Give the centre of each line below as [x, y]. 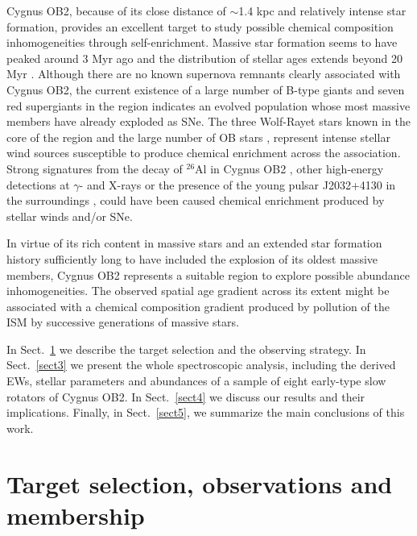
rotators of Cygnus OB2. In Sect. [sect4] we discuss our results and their [186, 396]
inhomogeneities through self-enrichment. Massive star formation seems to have [202, 42]
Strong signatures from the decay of [95, 168]
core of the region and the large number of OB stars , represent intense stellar [198, 137]
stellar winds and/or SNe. [70, 216]
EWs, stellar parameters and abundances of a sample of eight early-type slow [196, 381]
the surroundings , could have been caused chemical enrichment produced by [196, 200]
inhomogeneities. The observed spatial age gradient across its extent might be [198, 291]
